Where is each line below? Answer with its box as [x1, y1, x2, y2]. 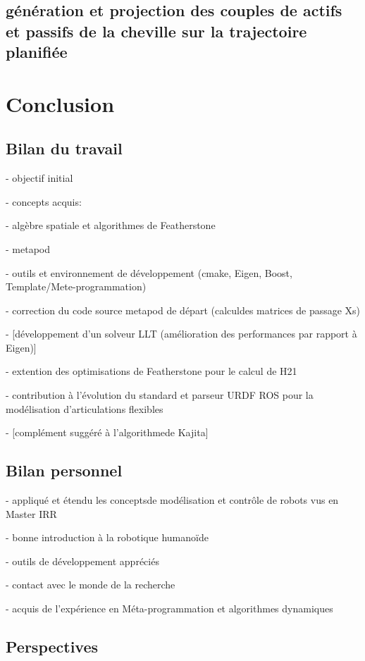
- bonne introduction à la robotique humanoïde [6, 530, 209, 545]
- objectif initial [6, 171, 73, 185]
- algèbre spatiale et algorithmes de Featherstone [6, 218, 216, 233]
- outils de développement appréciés [6, 553, 159, 568]
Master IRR [6, 506, 57, 521]
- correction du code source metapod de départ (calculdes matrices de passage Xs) [6, 302, 361, 317]
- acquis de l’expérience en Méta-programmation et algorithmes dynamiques [6, 601, 333, 616]
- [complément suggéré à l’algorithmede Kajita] [6, 425, 209, 440]
